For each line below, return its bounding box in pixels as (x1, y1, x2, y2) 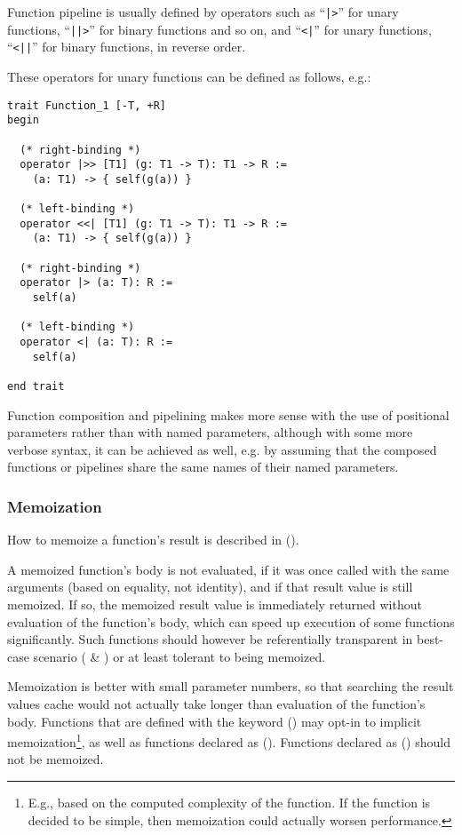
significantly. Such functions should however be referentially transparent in (7, 630, 413, 648)
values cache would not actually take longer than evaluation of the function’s (7, 695, 426, 713)
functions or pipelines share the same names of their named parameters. (7, 457, 399, 476)
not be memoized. (7, 750, 104, 768)
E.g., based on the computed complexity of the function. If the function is (28, 793, 431, 812)
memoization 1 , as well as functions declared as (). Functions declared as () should (7, 730, 450, 751)
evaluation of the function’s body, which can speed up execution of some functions (7, 612, 455, 631)
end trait (7, 380, 65, 394)
